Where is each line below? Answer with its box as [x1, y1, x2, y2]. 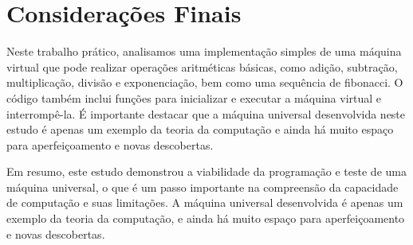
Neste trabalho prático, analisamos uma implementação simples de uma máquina [6, 43, 402, 60]
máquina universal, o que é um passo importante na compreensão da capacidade [6, 178, 399, 195]
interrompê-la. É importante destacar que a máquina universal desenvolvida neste [6, 105, 406, 122]
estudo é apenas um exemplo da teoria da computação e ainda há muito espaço [6, 121, 394, 138]
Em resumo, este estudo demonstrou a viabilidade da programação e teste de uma [6, 163, 407, 180]
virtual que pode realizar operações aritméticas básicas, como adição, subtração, [6, 58, 398, 75]
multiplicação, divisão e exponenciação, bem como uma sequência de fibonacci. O [6, 74, 403, 91]
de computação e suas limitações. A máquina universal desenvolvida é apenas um [6, 194, 403, 211]
